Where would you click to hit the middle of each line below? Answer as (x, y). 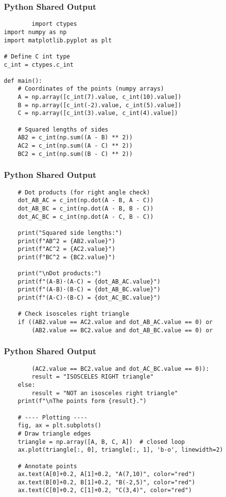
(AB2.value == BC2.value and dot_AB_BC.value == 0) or (122, 330)
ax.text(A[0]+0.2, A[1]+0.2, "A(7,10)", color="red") (106, 474)
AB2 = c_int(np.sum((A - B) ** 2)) (75, 138)
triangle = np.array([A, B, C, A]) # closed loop (101, 442)
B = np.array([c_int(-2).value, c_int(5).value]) (100, 105)
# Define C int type (37, 56)
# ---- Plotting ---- (52, 417)
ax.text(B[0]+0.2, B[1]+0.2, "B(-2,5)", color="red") (106, 482)
